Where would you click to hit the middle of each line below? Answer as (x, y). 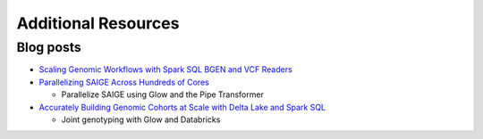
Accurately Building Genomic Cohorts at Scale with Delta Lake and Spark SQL (182, 107)
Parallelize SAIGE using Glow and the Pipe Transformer (162, 94)
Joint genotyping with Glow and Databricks (141, 119)
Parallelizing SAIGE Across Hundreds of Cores (124, 82)
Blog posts (49, 47)
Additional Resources (98, 23)
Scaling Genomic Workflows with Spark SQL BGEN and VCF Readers (165, 69)
